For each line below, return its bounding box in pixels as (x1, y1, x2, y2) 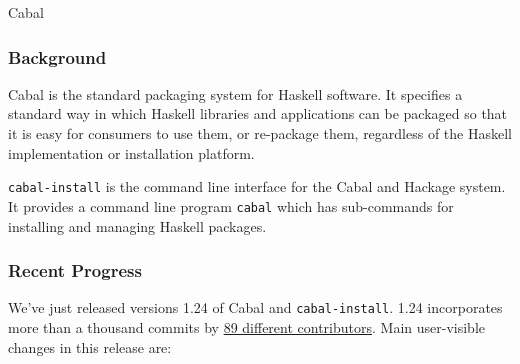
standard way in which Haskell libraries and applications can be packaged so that (8, 103, 508, 124)
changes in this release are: (8, 336, 172, 357)
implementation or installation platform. (8, 142, 255, 163)
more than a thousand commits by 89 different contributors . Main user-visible (8, 316, 485, 337)
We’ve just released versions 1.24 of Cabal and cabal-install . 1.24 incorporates (8, 297, 503, 318)
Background (8, 44, 107, 69)
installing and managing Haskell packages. (8, 215, 267, 236)
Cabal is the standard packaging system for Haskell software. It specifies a (8, 83, 463, 104)
